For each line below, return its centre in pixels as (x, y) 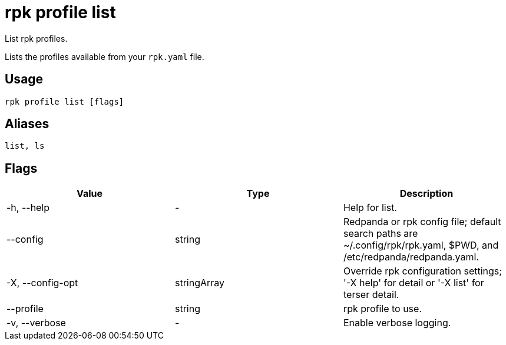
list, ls (25, 146)
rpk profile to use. (382, 309)
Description (426, 194)
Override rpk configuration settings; (423, 271)
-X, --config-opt (42, 283)
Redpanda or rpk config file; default (422, 222)
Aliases (27, 124)
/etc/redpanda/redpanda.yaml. (411, 257)
